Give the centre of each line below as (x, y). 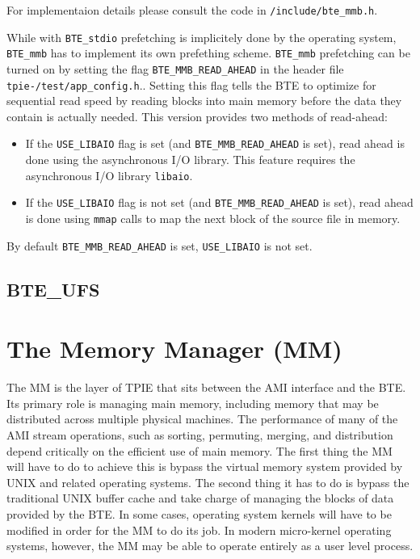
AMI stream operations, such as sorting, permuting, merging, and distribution (200, 435)
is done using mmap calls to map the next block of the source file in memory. (213, 219)
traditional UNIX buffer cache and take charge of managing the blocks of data (200, 498)
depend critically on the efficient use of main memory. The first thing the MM (199, 450)
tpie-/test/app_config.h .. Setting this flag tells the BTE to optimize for (191, 84)
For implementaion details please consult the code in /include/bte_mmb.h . (192, 10)
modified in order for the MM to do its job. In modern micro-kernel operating (199, 530)
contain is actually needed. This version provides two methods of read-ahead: (197, 116)
